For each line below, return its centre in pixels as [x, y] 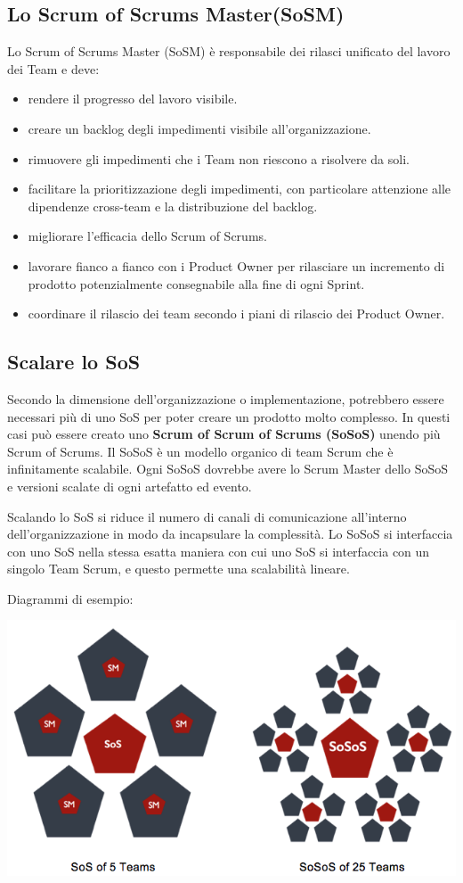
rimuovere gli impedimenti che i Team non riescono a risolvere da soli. [219, 158]
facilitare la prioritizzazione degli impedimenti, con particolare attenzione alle [240, 189]
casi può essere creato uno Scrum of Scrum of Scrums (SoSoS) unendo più [224, 434]
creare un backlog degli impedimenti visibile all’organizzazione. [199, 128]
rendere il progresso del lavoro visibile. [133, 99]
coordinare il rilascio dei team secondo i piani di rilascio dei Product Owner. [236, 314]
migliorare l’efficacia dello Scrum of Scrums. [147, 236]
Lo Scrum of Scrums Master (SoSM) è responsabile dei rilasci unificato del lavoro [229, 51]
